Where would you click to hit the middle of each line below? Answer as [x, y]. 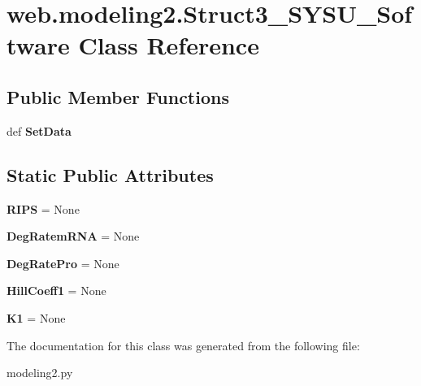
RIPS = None [43, 208]
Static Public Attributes [110, 174]
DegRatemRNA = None [73, 236]
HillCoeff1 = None [56, 291]
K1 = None [36, 317]
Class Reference [169, 45]
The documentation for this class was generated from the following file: [183, 345]
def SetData [39, 130]
